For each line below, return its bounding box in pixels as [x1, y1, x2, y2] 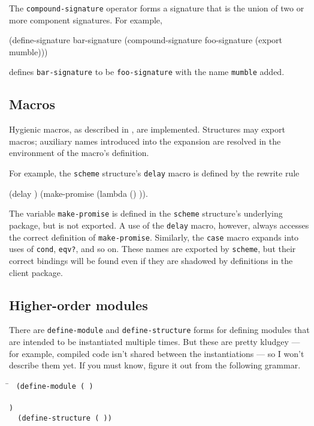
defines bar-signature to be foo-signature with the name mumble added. [9, 65, 285, 78]
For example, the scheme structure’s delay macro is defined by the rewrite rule [9, 167, 300, 179]
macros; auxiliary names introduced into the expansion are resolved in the [9, 134, 281, 147]
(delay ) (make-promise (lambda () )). [9, 187, 148, 199]
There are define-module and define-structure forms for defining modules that [9, 323, 310, 336]
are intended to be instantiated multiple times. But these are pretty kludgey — [9, 335, 300, 347]
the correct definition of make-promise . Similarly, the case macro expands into [9, 230, 299, 243]
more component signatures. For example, [9, 13, 162, 26]
